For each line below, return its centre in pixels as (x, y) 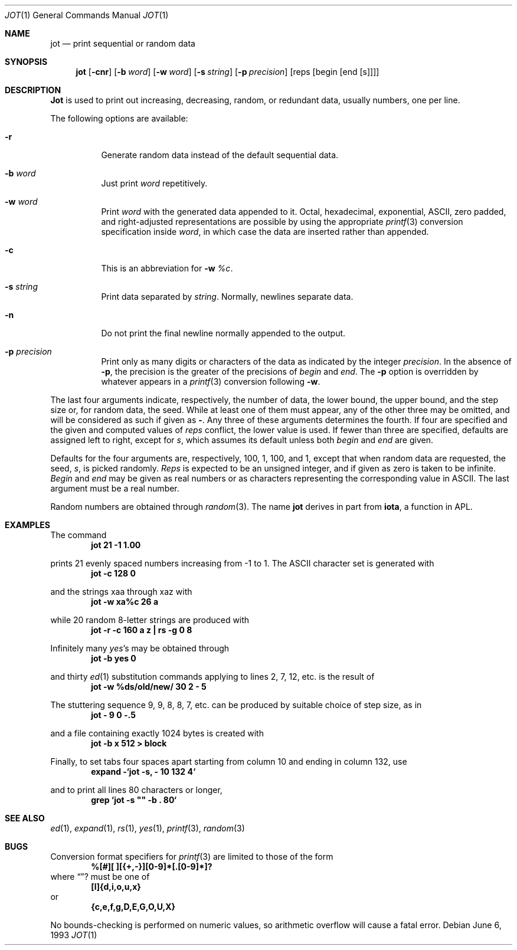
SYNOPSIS (26, 62)
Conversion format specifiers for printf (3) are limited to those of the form (192, 856)
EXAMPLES (27, 525)
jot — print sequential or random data (123, 43)
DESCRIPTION (33, 90)
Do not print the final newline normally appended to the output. (223, 333)
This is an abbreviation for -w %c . (167, 268)
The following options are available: (119, 118)
